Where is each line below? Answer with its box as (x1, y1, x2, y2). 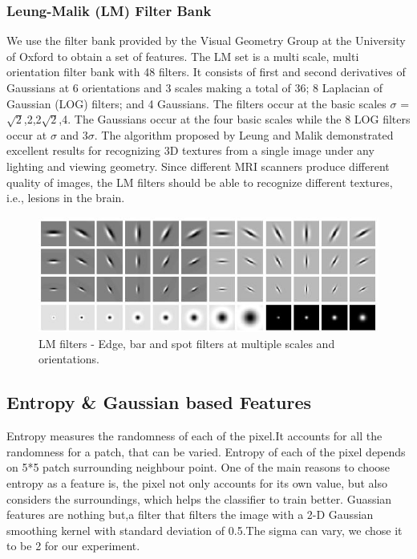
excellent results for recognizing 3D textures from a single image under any (6, 142, 374, 159)
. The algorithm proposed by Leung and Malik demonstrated (94, 126, 394, 143)
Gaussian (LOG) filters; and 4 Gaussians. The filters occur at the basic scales (6, 95, 387, 111)
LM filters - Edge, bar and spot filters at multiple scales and (38, 334, 335, 351)
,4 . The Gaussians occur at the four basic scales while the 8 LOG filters (59, 111, 411, 128)
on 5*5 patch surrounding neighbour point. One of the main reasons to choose (6, 459, 391, 476)
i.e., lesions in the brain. (6, 189, 125, 206)
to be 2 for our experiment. (6, 537, 140, 554)
